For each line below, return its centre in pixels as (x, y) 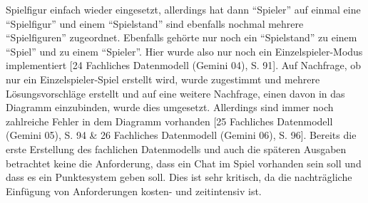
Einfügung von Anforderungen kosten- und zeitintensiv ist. (134, 191)
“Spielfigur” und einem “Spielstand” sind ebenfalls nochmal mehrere (155, 23)
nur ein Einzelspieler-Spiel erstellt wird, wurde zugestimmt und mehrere (163, 79)
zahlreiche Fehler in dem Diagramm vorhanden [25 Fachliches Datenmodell (169, 121)
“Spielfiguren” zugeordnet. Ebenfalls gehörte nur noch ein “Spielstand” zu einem (182, 37)
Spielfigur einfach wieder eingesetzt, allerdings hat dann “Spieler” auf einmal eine (183, 9)
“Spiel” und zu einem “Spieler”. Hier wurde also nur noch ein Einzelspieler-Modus (184, 51)
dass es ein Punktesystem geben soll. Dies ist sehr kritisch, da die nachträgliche (179, 177)
